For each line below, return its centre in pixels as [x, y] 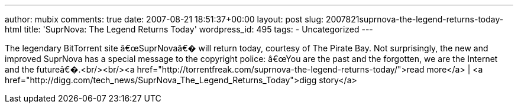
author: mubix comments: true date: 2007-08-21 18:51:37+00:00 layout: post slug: [164, 19]
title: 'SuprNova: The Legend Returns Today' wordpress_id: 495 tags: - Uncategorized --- [198, 29]
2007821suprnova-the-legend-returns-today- [415, 19]
